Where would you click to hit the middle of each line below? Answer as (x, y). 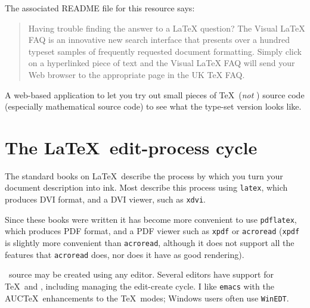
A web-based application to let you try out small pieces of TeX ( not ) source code (155, 94)
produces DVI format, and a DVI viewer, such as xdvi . (105, 199)
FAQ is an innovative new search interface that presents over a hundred (159, 40)
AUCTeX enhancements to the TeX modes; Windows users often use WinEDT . (147, 298)
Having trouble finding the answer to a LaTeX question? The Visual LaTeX (167, 28)
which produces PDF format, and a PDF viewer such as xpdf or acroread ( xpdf (152, 231)
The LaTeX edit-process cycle (131, 147)
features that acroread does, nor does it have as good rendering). (125, 254)
